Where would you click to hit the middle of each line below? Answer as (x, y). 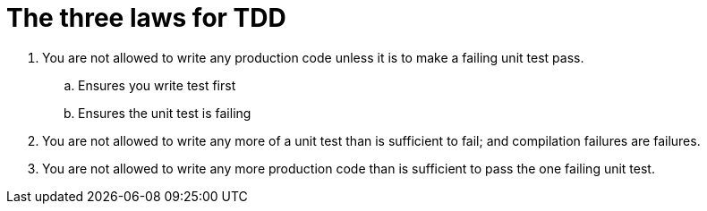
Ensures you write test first (157, 85)
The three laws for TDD (146, 18)
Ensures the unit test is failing (165, 113)
